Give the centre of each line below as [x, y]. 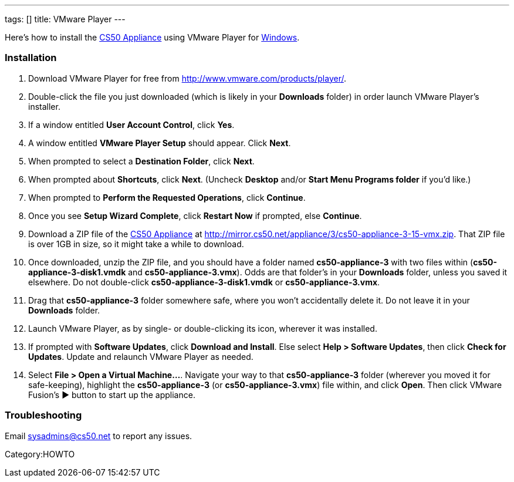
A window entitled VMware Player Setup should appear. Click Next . [160, 143]
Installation [31, 58]
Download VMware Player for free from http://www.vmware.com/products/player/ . [187, 78]
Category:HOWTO [40, 454]
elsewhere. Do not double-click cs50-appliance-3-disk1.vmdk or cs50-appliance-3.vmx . [204, 282]
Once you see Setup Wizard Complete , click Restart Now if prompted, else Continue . [195, 215]
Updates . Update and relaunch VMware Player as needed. [141, 356]
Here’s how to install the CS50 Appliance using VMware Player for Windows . [152, 37]
